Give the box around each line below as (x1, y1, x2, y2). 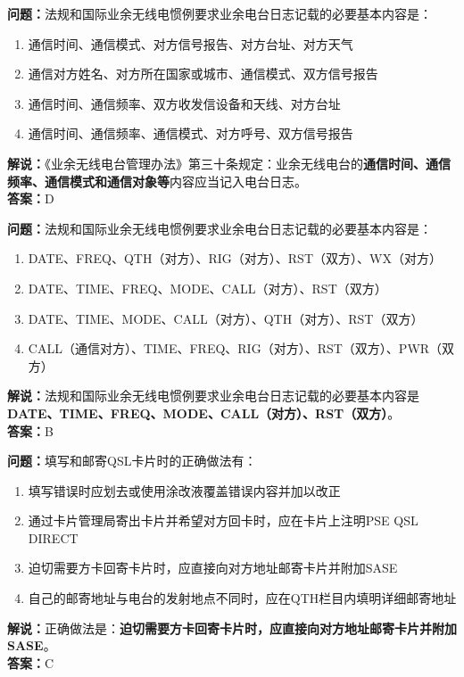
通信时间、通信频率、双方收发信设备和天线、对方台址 (28, 94, 341, 112)
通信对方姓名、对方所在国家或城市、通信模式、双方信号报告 (28, 64, 378, 83)
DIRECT (28, 528, 79, 547)
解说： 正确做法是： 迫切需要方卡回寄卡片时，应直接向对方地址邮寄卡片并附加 (7, 618, 457, 637)
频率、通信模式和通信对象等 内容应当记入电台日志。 (7, 171, 307, 190)
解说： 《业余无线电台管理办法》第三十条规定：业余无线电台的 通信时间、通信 (7, 153, 451, 172)
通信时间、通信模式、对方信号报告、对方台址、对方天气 (28, 34, 353, 53)
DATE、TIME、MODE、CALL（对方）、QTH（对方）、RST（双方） (28, 309, 424, 327)
